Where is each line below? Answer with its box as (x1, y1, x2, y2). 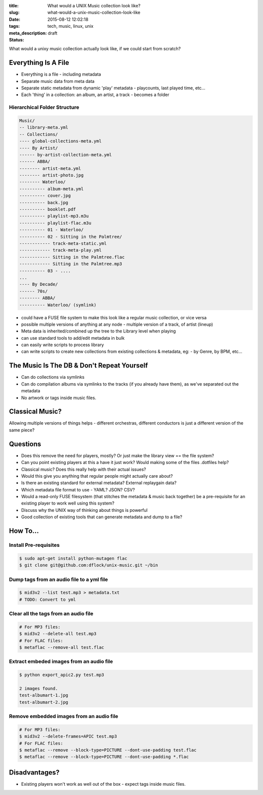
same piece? (9, 427, 35, 433)
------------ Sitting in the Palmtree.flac (19, 254, 125, 260)
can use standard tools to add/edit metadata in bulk (21, 335, 125, 341)
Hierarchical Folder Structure (9, 104, 79, 111)
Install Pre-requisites (9, 542, 60, 548)
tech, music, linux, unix (47, 23, 94, 29)
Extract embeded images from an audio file (9, 658, 113, 665)
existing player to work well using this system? (21, 500, 114, 506)
